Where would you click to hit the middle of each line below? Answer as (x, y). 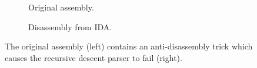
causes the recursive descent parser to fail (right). (94, 57)
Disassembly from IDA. (70, 26)
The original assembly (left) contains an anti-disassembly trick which (129, 46)
